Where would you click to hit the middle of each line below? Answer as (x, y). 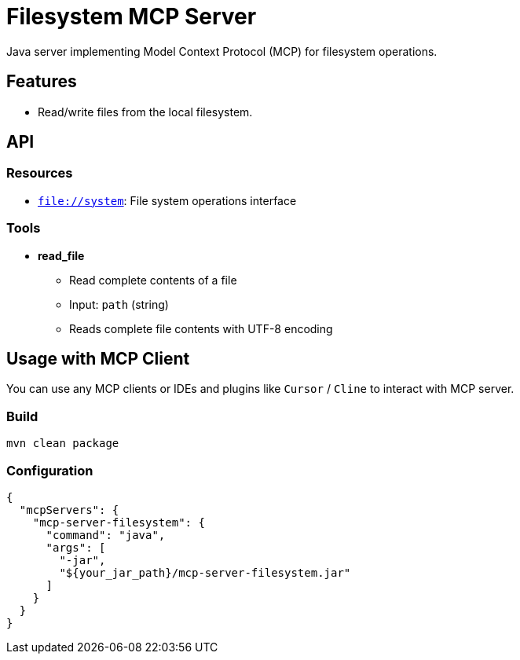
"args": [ (76, 547)
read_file (61, 255)
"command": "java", (106, 535)
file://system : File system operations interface (167, 200)
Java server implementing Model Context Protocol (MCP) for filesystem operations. (222, 51)
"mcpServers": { (69, 510)
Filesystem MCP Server (132, 16)
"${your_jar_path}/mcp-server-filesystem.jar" (205, 572)
